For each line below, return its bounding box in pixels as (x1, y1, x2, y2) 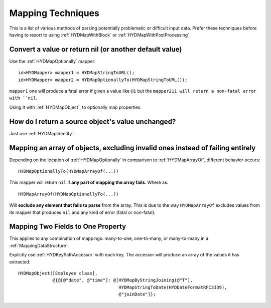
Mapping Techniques (9, 8, 100, 19)
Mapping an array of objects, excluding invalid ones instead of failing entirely (9, 143, 256, 152)
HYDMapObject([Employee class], (18, 270, 98, 276)
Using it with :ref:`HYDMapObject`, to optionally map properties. (9, 104, 142, 110)
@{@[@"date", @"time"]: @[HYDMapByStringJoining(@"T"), (52, 277, 193, 283)
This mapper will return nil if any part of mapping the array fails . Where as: (9, 179, 169, 185)
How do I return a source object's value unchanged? (9, 117, 176, 126)
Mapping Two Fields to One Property (9, 222, 126, 231)
